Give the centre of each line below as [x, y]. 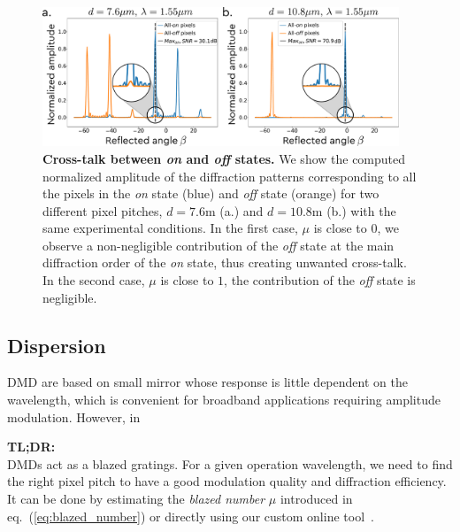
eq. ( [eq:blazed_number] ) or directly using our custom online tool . [191, 516]
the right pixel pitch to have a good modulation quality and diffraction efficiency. [227, 481]
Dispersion [57, 345]
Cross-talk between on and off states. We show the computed [224, 158]
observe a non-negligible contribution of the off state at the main [218, 245]
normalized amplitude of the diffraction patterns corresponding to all [230, 176]
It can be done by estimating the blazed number [136, 499]
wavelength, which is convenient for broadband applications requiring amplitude [224, 400]
